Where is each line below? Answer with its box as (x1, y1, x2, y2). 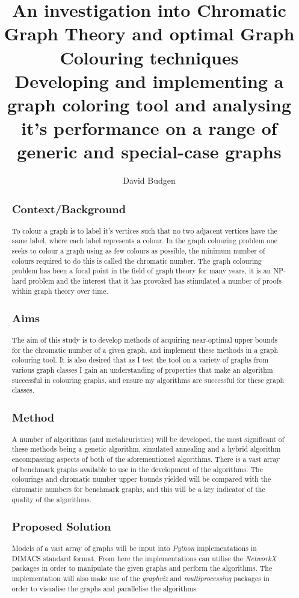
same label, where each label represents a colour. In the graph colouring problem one (11, 235, 278, 246)
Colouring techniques (60, 45, 239, 69)
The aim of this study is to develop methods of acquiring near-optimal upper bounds (11, 334, 278, 344)
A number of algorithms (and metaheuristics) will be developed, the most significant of (11, 434, 285, 444)
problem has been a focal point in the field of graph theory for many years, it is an (11, 266, 271, 276)
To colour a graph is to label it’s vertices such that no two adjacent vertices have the (11, 225, 277, 235)
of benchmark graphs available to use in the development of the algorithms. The (11, 464, 263, 474)
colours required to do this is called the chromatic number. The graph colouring (11, 255, 262, 266)
